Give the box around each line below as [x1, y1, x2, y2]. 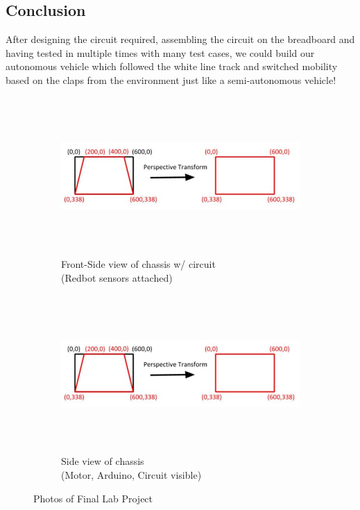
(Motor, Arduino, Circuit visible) [61, 468, 202, 482]
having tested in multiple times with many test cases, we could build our [6, 45, 315, 60]
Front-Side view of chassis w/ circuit [61, 256, 216, 271]
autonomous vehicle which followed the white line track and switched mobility [6, 59, 338, 74]
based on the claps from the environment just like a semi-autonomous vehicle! [6, 72, 336, 87]
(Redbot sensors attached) [61, 270, 173, 284]
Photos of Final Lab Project [33, 491, 153, 505]
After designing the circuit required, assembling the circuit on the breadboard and [6, 32, 355, 46]
